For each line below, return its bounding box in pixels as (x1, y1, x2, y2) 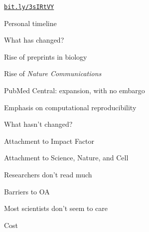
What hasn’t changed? (4, 119, 73, 129)
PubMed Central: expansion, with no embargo (4, 85, 145, 96)
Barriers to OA (4, 186, 50, 196)
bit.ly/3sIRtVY (4, 4, 54, 11)
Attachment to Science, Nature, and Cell (4, 152, 129, 163)
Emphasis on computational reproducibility (4, 102, 137, 112)
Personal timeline (4, 18, 57, 28)
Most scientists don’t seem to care (4, 203, 108, 213)
